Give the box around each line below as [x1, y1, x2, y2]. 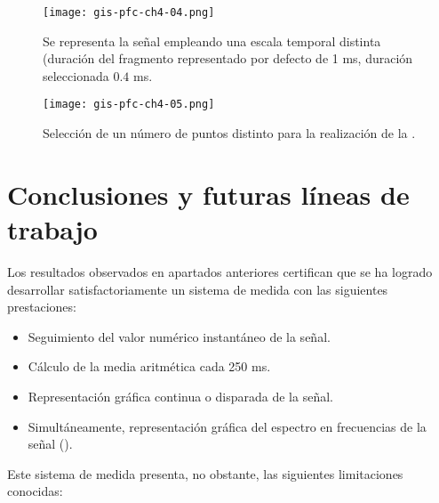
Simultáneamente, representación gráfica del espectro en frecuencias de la [28, 417, 427, 435]
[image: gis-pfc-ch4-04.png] [43, 6, 215, 19]
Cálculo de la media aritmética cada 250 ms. [28, 357, 271, 376]
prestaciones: [7, 297, 76, 316]
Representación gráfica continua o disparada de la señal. [28, 386, 333, 405]
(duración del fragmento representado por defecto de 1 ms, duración [43, 49, 413, 68]
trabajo [7, 211, 98, 247]
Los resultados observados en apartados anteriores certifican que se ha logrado [7, 263, 433, 280]
